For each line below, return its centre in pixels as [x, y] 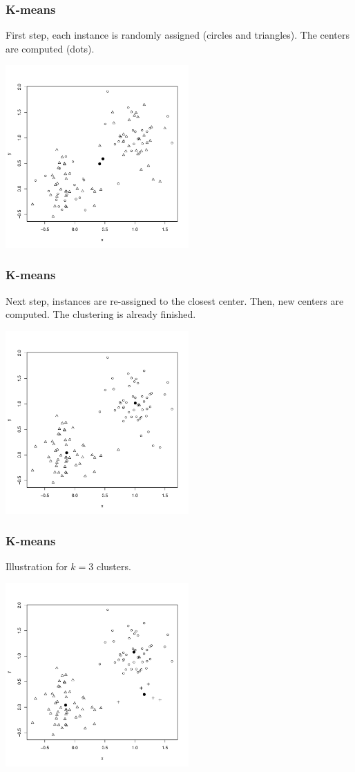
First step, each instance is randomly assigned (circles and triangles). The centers [178, 35]
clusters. [114, 566]
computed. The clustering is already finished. [101, 314]
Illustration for [37, 566]
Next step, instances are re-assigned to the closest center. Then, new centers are [175, 300]
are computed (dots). [50, 48]
